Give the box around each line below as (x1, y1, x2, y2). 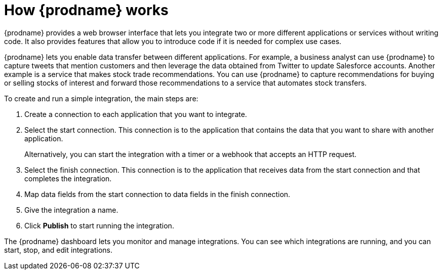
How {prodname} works (4, 2, 169, 19)
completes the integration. (24, 174, 112, 183)
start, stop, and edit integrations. (4, 245, 113, 254)
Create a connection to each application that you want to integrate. (24, 109, 247, 119)
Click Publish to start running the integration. (24, 221, 174, 230)
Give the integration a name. (24, 205, 118, 214)
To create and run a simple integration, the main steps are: (4, 94, 198, 103)
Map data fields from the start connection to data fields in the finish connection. (24, 189, 291, 199)
